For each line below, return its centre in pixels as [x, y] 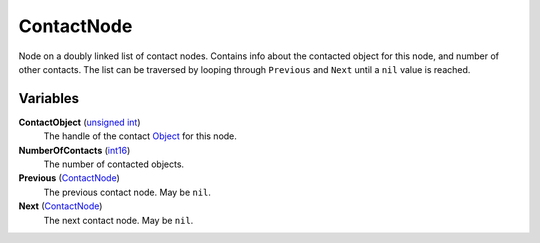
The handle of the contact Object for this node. [140, 136]
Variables [49, 98]
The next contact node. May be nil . [118, 220]
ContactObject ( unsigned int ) [79, 122]
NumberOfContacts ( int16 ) [74, 150]
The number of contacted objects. [114, 164]
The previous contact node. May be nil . [127, 192]
